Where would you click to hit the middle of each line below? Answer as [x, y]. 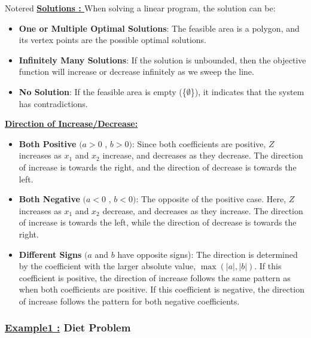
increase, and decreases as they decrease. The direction [203, 155]
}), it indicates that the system [247, 91]
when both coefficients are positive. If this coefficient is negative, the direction [161, 289]
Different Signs [50, 254]
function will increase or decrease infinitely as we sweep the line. [136, 71]
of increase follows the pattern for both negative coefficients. [129, 301]
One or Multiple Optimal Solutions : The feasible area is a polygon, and [159, 28]
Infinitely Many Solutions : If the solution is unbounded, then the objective [162, 60]
